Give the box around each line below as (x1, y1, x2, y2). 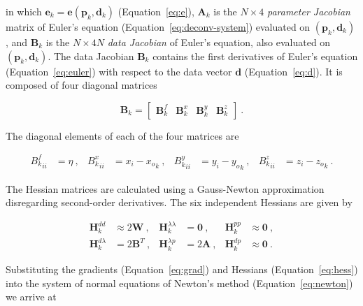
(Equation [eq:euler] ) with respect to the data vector (6, 64, 232, 78)
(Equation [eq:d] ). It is (244, 64, 343, 78)
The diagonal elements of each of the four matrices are (6, 128, 239, 143)
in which (6, 4, 42, 18)
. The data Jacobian (48, 48, 134, 63)
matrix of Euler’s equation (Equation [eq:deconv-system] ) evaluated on (6, 20, 311, 34)
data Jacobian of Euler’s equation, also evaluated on (107, 35, 331, 49)
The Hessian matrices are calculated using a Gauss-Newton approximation (6, 181, 325, 196)
